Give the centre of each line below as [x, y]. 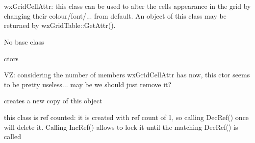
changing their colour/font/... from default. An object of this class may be [115, 15]
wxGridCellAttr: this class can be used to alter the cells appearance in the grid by [127, 6]
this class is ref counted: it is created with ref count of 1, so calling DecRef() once [127, 117]
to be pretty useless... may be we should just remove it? [88, 84]
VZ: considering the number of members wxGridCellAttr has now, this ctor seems [127, 75]
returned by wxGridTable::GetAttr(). [60, 25]
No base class [24, 41]
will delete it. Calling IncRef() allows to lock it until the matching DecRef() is [121, 127]
